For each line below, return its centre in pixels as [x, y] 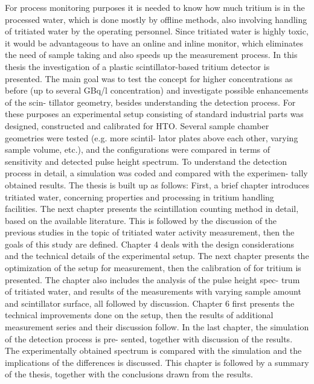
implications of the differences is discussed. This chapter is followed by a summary [157, 362]
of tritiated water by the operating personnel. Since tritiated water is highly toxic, [157, 31]
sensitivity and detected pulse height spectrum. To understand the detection [146, 161]
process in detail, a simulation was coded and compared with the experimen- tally [156, 173]
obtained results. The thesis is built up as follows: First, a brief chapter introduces [157, 184]
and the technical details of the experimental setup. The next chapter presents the [157, 256]
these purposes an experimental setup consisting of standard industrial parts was [154, 114]
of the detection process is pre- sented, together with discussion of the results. [149, 338]
